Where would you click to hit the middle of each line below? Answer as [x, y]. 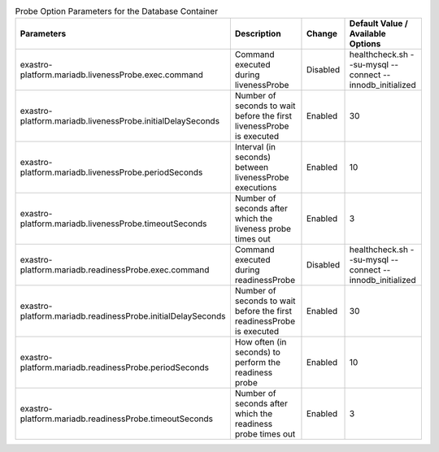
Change [322, 34]
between [251, 167]
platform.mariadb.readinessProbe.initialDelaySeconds [123, 316]
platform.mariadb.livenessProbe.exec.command [111, 75]
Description [258, 34]
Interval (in [255, 147]
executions [256, 188]
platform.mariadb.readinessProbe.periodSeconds [114, 367]
